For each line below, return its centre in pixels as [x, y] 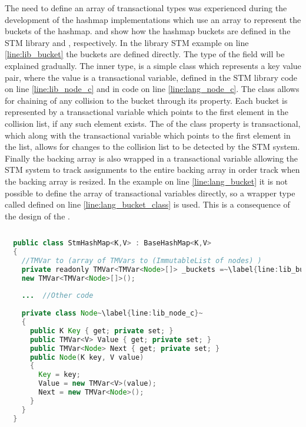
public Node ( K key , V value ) [87, 357]
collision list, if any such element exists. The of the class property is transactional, [153, 123]
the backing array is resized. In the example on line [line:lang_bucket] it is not [147, 181]
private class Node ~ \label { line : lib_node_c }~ [112, 313]
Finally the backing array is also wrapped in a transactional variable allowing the [152, 158]
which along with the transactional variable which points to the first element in [148, 135]
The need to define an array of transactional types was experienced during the [146, 8]
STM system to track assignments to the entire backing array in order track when [152, 170]
